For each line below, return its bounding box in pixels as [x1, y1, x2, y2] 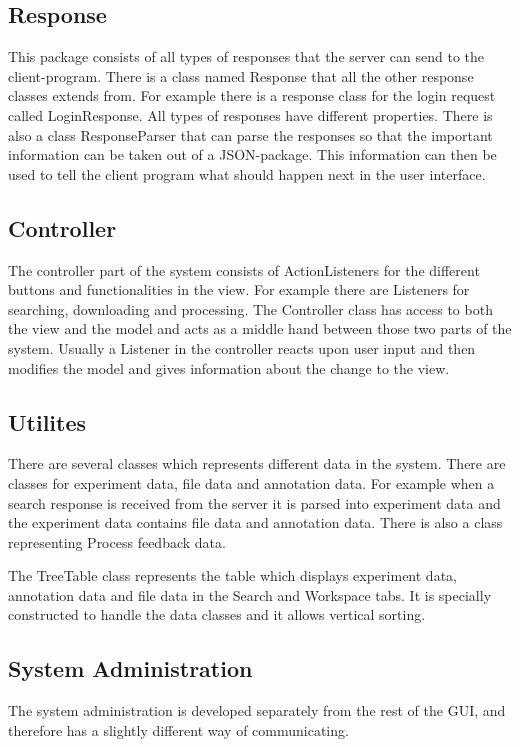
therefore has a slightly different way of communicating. [8, 719, 349, 740]
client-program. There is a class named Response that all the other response [8, 65, 474, 86]
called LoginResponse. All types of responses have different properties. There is [8, 104, 493, 125]
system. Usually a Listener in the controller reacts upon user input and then [8, 337, 476, 358]
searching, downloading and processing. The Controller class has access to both [8, 298, 493, 319]
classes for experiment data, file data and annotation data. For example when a [8, 472, 495, 493]
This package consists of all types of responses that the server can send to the [8, 46, 485, 67]
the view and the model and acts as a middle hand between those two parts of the [8, 318, 512, 339]
